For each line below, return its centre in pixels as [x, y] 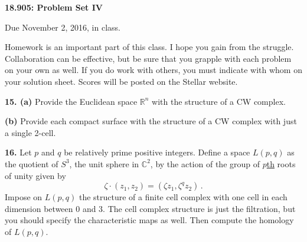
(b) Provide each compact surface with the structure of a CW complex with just [151, 121]
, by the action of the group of [205, 163]
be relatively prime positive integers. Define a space [157, 152]
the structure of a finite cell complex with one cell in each [183, 197]
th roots [281, 163]
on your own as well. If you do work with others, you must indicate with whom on [153, 70]
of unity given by [35, 175]
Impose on [24, 197]
